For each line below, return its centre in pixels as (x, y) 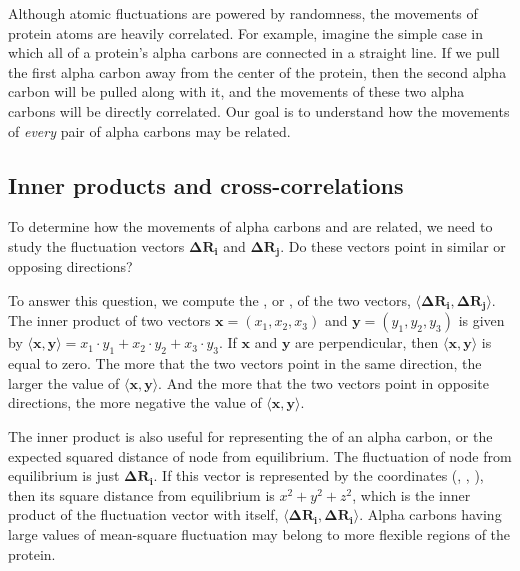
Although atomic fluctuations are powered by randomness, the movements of (243, 13)
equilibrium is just (64, 475)
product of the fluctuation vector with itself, (143, 514)
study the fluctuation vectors (96, 245)
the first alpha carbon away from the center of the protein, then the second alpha (257, 71)
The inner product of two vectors (109, 320)
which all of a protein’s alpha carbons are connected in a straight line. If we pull (254, 52)
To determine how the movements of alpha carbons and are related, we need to (250, 226)
